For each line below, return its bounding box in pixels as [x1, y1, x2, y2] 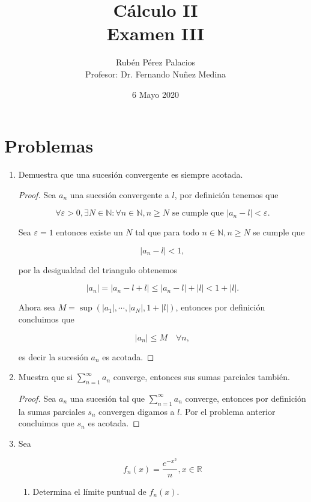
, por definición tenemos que [174, 188, 279, 201]
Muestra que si [18, 370, 73, 383]
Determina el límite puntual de [32, 485, 146, 498]
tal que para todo [135, 226, 199, 238]
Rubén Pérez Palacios [115, 56, 196, 68]
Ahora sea [18, 301, 55, 313]
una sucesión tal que [70, 392, 145, 404]
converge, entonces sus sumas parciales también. [113, 370, 290, 383]
